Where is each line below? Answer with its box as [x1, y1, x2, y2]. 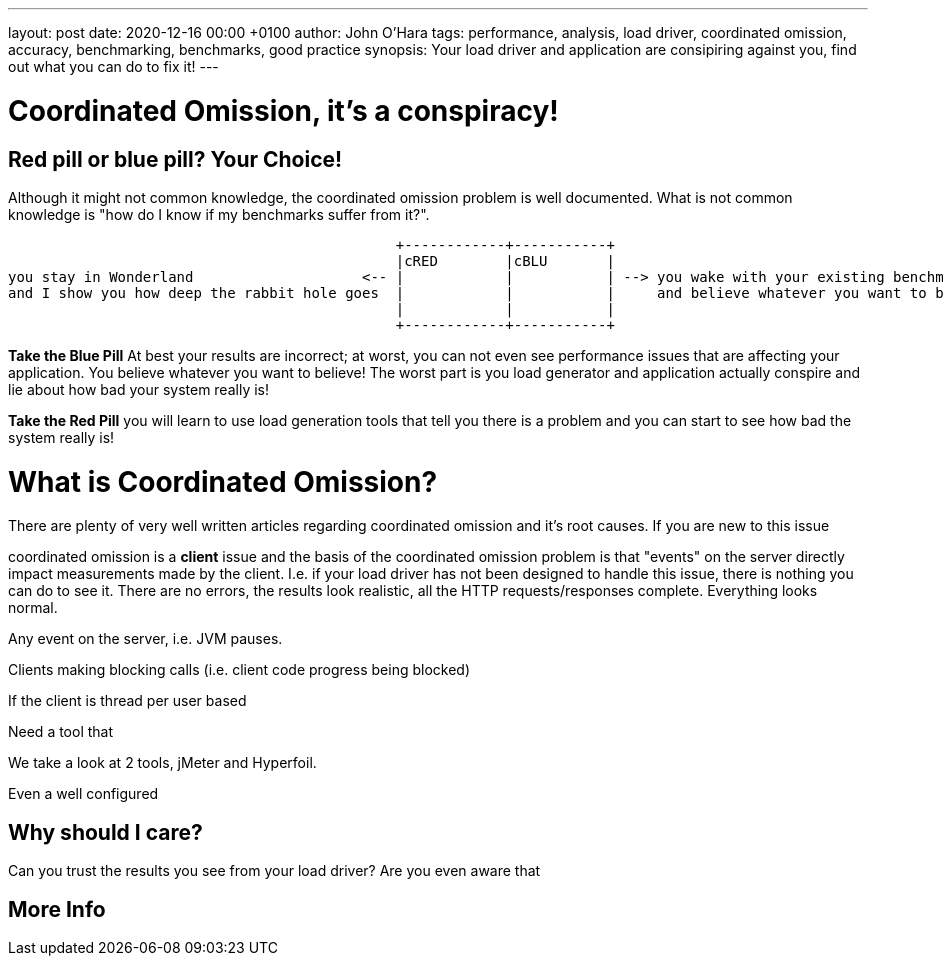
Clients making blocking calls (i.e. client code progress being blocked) [8, 661, 470, 679]
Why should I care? [8, 819, 203, 845]
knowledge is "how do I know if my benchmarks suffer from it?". [8, 205, 430, 223]
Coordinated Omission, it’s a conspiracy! [8, 93, 559, 128]
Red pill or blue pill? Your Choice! [8, 146, 343, 172]
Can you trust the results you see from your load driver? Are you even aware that [8, 862, 541, 880]
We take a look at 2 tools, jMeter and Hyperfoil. [8, 754, 317, 772]
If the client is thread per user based [8, 692, 247, 710]
